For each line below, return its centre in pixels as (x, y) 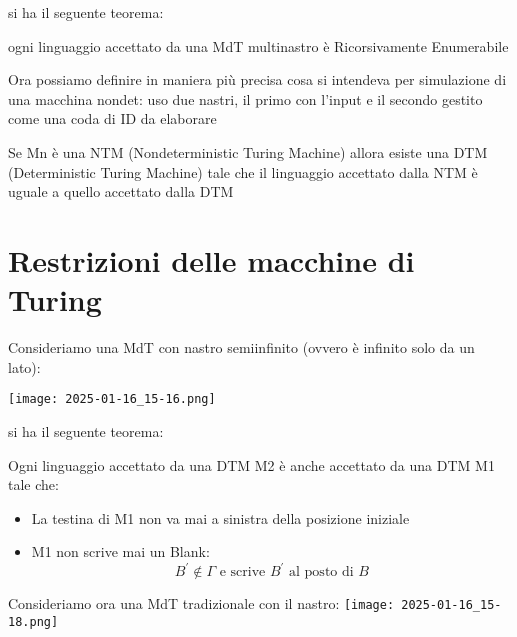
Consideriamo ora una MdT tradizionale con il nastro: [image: (201, 603)
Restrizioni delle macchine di (211, 259)
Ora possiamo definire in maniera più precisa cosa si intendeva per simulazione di (257, 79)
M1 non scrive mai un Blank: (120, 551)
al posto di (321, 572)
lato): (24, 366)
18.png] (33, 622)
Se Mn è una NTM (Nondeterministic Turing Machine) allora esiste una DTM (248, 151)
